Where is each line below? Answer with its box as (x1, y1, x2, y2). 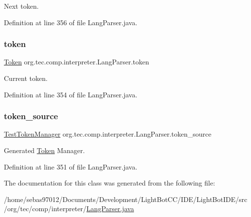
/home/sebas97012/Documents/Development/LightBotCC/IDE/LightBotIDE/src (4, 194, 248, 204)
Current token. (4, 73, 48, 83)
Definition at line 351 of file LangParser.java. (4, 161, 137, 171)
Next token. (4, 1, 39, 11)
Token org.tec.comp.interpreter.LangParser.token (4, 57, 150, 67)
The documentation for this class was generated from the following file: (4, 178, 215, 188)
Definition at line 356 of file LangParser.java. (4, 17, 137, 27)
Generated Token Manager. (4, 145, 85, 155)
